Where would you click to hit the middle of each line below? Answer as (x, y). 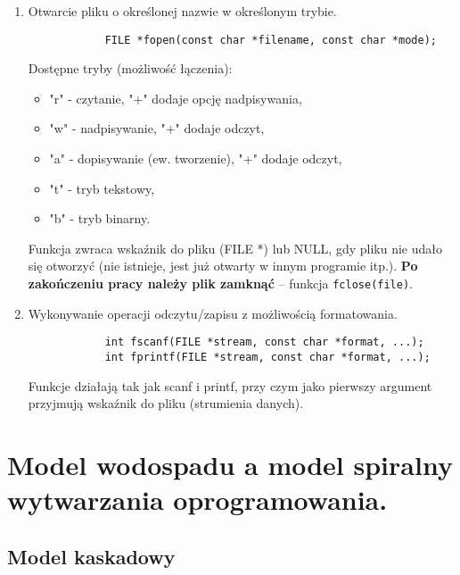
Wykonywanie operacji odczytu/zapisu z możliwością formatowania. (213, 313)
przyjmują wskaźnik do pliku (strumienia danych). (166, 403)
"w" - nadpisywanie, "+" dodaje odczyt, (157, 128)
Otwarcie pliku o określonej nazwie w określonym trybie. (182, 11)
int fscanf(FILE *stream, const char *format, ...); (264, 342)
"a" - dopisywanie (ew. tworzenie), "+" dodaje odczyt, (196, 158)
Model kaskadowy (91, 556)
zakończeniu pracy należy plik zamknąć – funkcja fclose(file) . (220, 283)
